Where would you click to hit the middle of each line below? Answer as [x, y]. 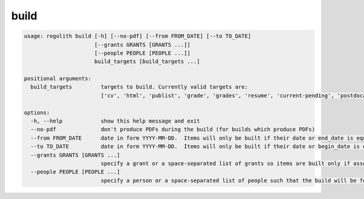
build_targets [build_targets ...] [147, 62]
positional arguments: [58, 79]
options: [37, 113]
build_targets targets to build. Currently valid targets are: [139, 87]
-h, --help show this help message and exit [115, 121]
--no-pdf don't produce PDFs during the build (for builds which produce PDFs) [173, 130]
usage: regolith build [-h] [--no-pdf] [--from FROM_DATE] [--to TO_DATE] [138, 36]
